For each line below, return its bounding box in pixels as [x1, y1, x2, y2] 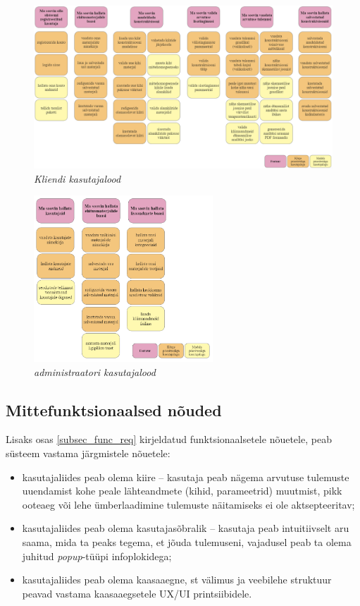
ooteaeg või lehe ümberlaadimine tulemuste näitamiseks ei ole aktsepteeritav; [22, 497, 355, 511]
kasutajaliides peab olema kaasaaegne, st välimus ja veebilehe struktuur [22, 572, 332, 587]
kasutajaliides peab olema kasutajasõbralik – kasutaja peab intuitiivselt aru [22, 521, 349, 535]
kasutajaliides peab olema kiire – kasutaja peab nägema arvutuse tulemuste [22, 469, 349, 484]
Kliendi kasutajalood [34, 171, 121, 186]
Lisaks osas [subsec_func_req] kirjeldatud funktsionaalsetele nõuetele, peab [6, 432, 332, 447]
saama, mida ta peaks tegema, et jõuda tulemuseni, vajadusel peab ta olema [22, 534, 352, 549]
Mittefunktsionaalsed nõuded [6, 399, 222, 420]
